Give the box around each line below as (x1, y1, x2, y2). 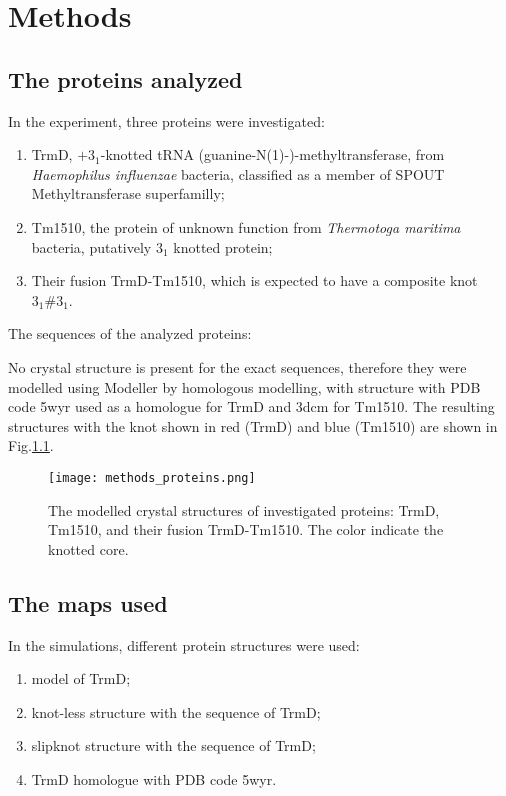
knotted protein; (173, 236, 273, 257)
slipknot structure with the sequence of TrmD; (31, 735, 316, 756)
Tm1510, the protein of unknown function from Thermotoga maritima (31, 216, 461, 237)
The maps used (8, 587, 168, 618)
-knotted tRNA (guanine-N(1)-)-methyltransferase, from (100, 144, 445, 165)
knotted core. (48, 538, 129, 559)
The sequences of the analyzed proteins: (8, 323, 252, 344)
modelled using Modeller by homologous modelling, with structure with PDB (8, 376, 481, 397)
